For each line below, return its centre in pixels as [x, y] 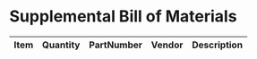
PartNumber [116, 45]
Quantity [61, 45]
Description [218, 45]
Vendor [167, 45]
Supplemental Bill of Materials [123, 17]
